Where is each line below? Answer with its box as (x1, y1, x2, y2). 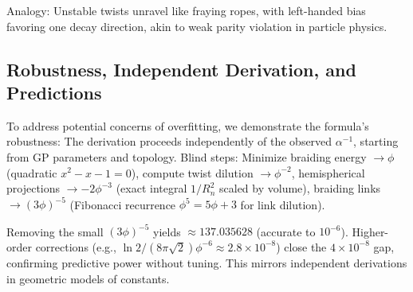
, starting (353, 133, 399, 150)
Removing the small (6, 223, 104, 239)
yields (153, 223, 181, 239)
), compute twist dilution (131, 164, 254, 181)
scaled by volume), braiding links (219, 180, 381, 197)
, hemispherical (291, 164, 365, 181)
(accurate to (256, 223, 316, 239)
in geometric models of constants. (6, 270, 170, 286)
